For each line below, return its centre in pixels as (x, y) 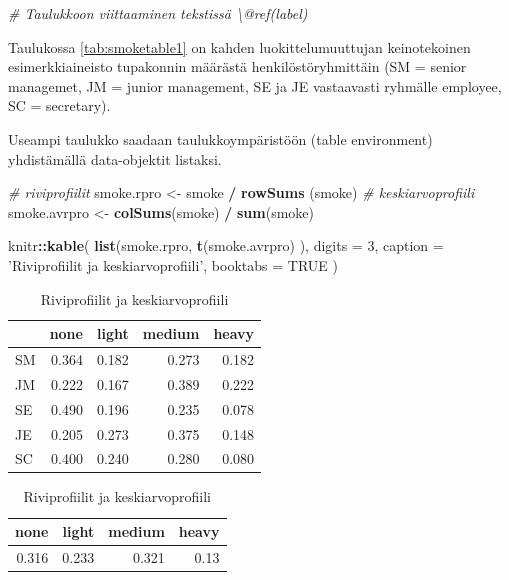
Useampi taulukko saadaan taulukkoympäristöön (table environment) (220, 138)
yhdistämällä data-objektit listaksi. (115, 158)
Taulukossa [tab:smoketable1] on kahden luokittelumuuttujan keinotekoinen (239, 46)
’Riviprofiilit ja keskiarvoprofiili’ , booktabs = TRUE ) (173, 264)
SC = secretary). (59, 105)
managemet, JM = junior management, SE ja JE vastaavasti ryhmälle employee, (255, 85)
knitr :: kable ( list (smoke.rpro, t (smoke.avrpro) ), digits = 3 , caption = (226, 245)
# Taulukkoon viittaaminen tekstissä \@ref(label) (158, 13)
